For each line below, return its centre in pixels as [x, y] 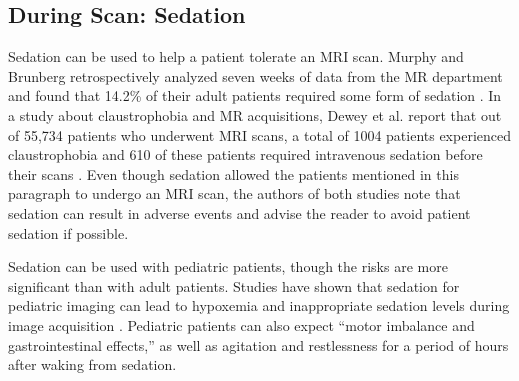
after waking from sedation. [92, 364]
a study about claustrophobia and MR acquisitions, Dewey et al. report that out [255, 114]
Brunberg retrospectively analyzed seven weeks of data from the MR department [255, 75]
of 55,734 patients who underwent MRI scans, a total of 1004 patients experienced [260, 134]
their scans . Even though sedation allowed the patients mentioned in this [233, 173]
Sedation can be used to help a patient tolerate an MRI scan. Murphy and [236, 56]
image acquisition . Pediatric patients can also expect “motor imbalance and [241, 324]
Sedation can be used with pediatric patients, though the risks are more [228, 266]
